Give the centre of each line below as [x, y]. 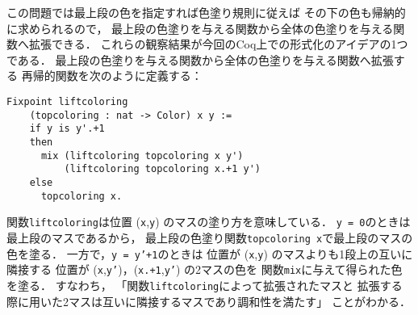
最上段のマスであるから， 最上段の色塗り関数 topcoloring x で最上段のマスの [210, 237]
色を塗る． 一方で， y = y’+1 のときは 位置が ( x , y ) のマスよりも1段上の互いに [210, 253]
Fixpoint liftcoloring [67, 101]
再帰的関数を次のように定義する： [112, 76]
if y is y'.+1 [67, 129]
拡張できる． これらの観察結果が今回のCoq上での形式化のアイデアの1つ [218, 44]
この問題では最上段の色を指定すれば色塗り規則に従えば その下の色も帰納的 [206, 12]
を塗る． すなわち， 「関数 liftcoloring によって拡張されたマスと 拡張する [205, 285]
